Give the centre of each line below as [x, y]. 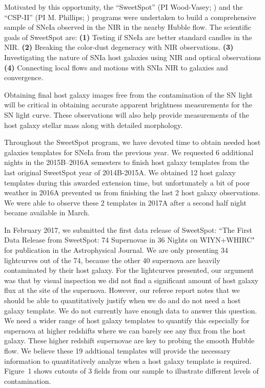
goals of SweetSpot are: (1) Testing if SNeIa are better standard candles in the [128, 37]
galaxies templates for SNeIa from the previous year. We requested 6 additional [129, 152]
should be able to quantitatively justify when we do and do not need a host [123, 300]
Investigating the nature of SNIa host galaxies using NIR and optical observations [133, 57]
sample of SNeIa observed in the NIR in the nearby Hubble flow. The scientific [128, 27]
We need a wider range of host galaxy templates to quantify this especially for [127, 320]
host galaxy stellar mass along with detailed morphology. [94, 125]
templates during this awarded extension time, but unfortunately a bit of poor [127, 182]
